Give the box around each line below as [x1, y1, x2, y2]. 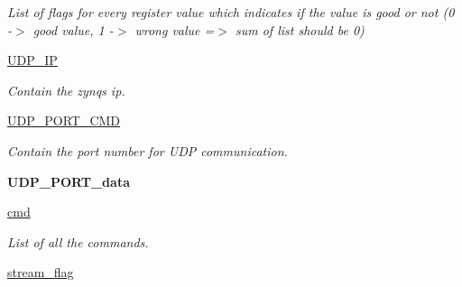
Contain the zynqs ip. [7, 80, 125, 99]
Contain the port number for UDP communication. [7, 141, 288, 160]
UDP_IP [7, 51, 58, 69]
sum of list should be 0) [235, 20, 365, 39]
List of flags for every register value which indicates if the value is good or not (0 [7, 3, 455, 21]
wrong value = [134, 20, 215, 39]
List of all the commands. [7, 232, 149, 251]
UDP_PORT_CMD [7, 111, 121, 130]
